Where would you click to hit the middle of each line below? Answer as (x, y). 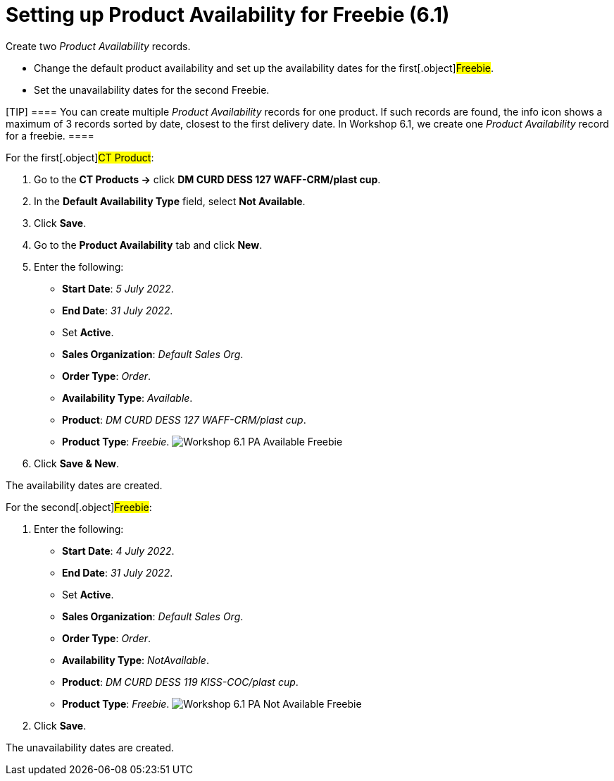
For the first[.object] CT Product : (80, 157)
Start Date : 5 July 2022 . (118, 288)
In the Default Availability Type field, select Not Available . (170, 201)
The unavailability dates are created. (90, 747)
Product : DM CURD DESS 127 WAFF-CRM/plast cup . (184, 419)
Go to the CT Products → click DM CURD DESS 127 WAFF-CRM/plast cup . (207, 179)
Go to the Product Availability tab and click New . (148, 245)
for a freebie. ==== (50, 135)
